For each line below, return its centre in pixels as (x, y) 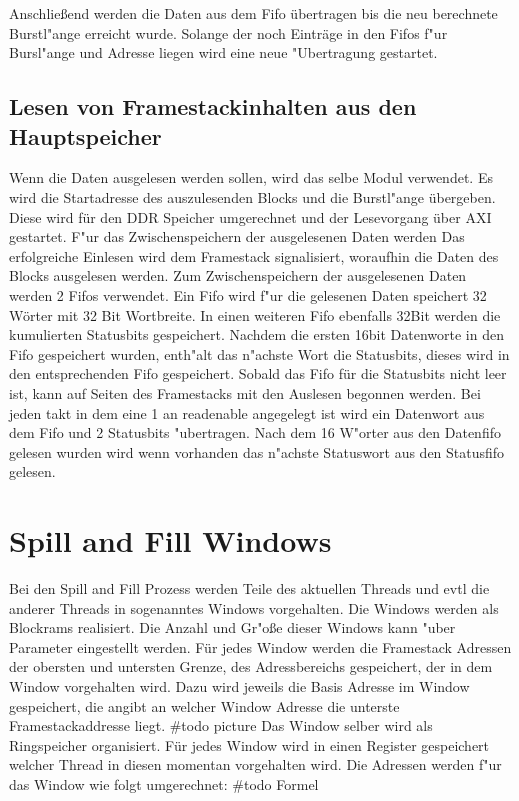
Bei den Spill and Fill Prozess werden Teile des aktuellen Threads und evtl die (249, 588)
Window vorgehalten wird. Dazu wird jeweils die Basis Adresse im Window (239, 685)
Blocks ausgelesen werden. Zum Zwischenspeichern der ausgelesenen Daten (238, 275)
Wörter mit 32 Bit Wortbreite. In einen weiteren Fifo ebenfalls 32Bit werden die (255, 314)
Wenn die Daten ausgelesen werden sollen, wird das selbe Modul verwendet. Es (251, 177)
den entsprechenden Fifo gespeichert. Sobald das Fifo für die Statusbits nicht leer (258, 373)
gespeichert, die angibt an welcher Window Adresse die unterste (204, 705)
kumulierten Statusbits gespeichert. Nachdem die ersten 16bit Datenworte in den (256, 334)
